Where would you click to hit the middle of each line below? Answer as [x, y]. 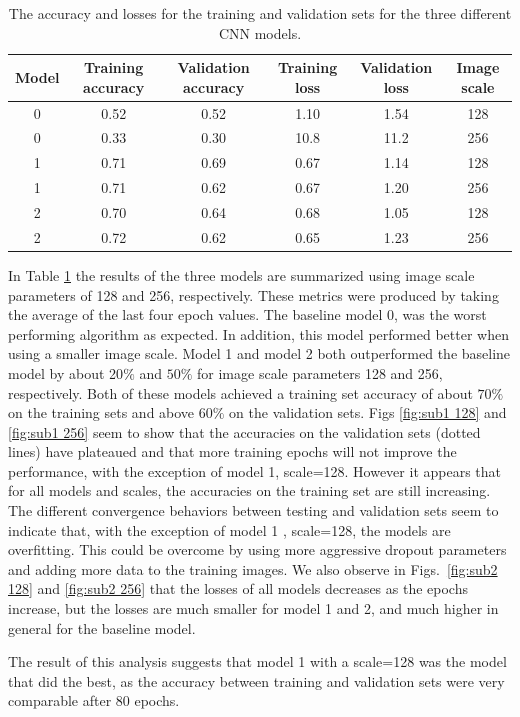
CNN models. [260, 32]
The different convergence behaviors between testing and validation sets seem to [253, 510]
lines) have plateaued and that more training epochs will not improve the [232, 451]
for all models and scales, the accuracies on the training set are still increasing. [249, 490]
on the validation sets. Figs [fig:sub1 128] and [368, 412]
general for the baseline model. [102, 627]
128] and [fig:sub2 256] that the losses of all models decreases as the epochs [238, 588]
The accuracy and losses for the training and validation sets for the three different [260, 13]
